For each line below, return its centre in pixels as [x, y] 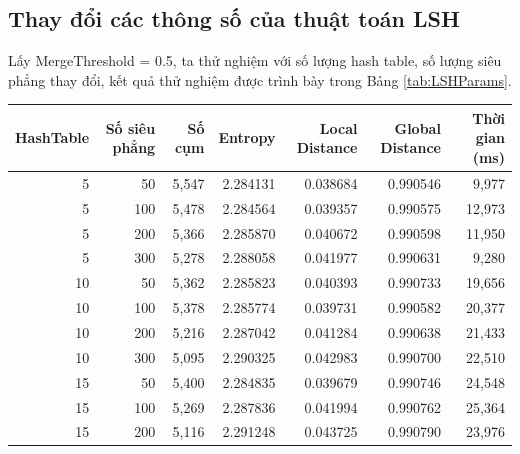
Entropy [247, 137]
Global [417, 127]
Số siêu [130, 127]
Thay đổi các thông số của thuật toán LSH [234, 18]
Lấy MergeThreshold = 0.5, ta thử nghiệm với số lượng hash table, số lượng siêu [255, 60]
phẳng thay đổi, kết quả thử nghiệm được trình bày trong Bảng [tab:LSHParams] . [260, 79]
